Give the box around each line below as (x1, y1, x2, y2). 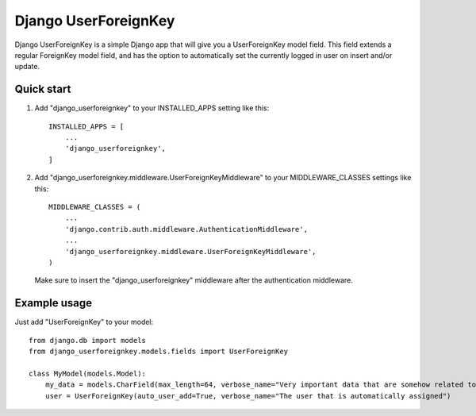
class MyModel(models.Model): (29, 369, 147, 378)
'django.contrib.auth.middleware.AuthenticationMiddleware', (64, 225, 309, 233)
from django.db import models (29, 336, 147, 345)
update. (14, 62, 40, 71)
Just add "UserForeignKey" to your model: (14, 318, 154, 327)
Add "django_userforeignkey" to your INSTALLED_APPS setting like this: (34, 103, 270, 113)
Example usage (14, 296, 93, 310)
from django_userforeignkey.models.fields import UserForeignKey (29, 347, 289, 356)
